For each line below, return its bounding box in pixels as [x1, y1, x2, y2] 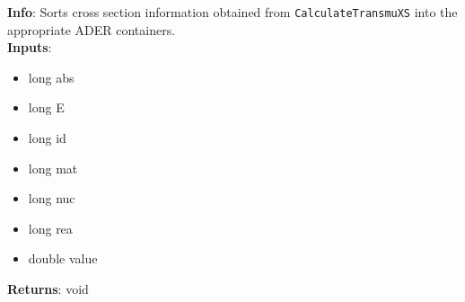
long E [28, 98, 65, 117]
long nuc [28, 189, 75, 208]
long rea [28, 218, 73, 237]
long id [28, 129, 66, 147]
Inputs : [7, 38, 52, 57]
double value [28, 249, 98, 268]
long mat [28, 158, 78, 177]
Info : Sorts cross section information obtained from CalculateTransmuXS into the [7, 3, 458, 21]
